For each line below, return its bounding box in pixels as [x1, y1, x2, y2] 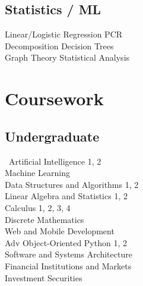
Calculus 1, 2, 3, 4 [5, 201, 71, 213]
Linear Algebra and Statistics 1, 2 [5, 190, 128, 202]
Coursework [5, 86, 104, 111]
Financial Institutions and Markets [5, 259, 132, 272]
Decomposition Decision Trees [5, 39, 114, 52]
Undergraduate [5, 127, 100, 145]
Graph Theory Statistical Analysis [5, 51, 130, 64]
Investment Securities [5, 271, 82, 284]
